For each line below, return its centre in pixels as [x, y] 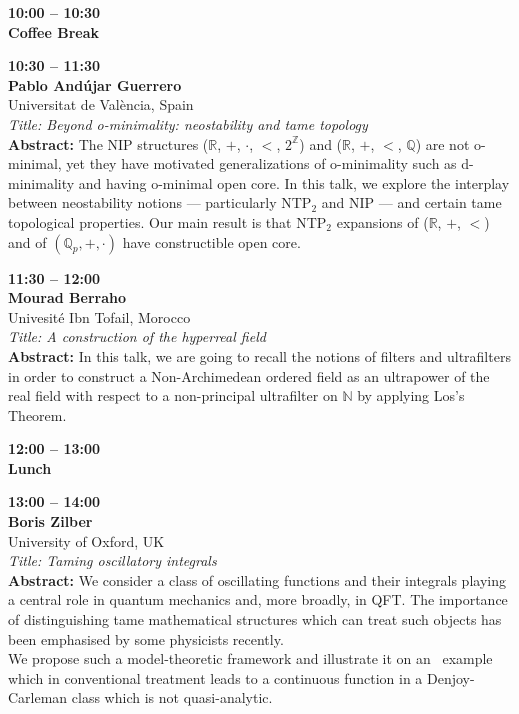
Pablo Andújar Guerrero [95, 84]
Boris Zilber [50, 521]
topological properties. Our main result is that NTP [167, 221]
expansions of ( [382, 221]
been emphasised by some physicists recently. [146, 638]
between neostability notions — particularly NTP [160, 202]
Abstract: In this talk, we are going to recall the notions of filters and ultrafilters [259, 355]
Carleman [38, 697]
